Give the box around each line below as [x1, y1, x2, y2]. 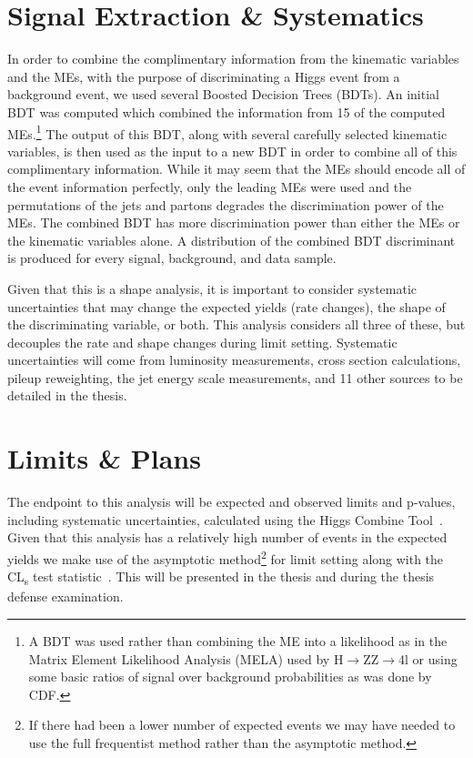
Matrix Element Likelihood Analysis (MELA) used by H [28, 649, 344, 668]
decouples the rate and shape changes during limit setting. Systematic [7, 332, 398, 351]
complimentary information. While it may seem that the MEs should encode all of [7, 159, 466, 178]
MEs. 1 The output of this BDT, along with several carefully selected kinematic [7, 121, 448, 143]
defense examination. [7, 587, 124, 606]
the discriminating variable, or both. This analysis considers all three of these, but [7, 315, 466, 334]
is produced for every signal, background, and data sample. [7, 248, 337, 268]
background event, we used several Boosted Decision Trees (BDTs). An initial [7, 85, 439, 104]
